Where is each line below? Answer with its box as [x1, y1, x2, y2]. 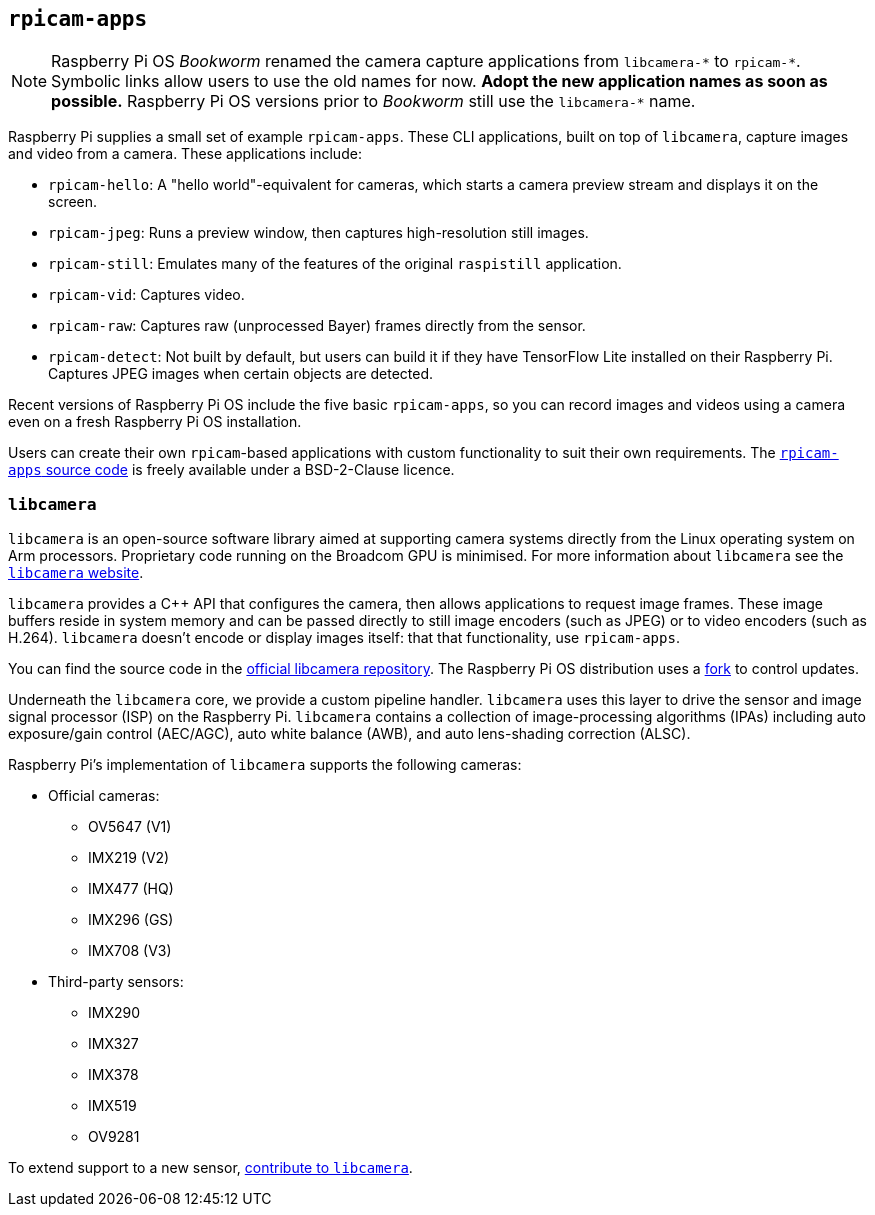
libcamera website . [8, 564, 144, 582]
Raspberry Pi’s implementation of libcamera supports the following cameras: [8, 756, 522, 774]
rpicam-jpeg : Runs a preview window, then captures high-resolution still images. [48, 224, 589, 242]
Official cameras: [48, 787, 160, 805]
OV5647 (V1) [88, 818, 172, 836]
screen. [48, 193, 98, 211]
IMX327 [88, 1035, 139, 1053]
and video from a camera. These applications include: [8, 145, 362, 163]
